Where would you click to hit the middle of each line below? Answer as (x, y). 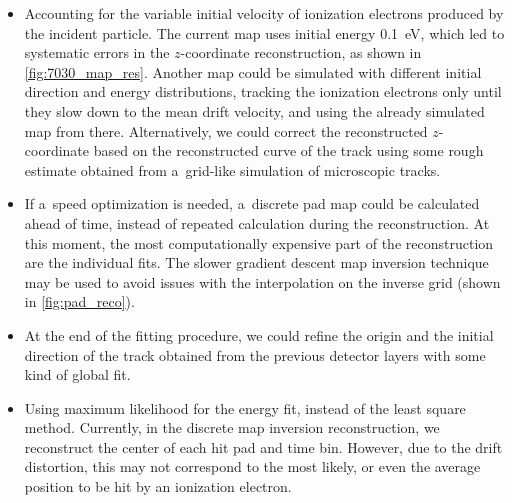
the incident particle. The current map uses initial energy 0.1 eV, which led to (264, 32)
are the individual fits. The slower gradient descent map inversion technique (256, 262)
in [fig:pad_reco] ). (79, 301)
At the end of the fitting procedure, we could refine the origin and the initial (259, 334)
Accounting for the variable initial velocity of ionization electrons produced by (264, 13)
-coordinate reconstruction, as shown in (301, 52)
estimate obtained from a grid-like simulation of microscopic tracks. (232, 169)
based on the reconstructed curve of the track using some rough (288, 150)
